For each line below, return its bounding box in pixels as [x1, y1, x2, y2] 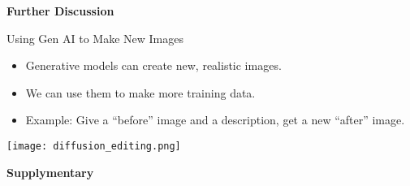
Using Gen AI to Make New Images [6, 29, 183, 46]
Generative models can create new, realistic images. [25, 57, 282, 74]
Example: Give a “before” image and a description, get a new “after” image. [25, 111, 405, 128]
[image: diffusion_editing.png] [6, 140, 181, 152]
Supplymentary [6, 163, 94, 180]
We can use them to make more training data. [25, 84, 256, 101]
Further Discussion [6, 2, 114, 19]
